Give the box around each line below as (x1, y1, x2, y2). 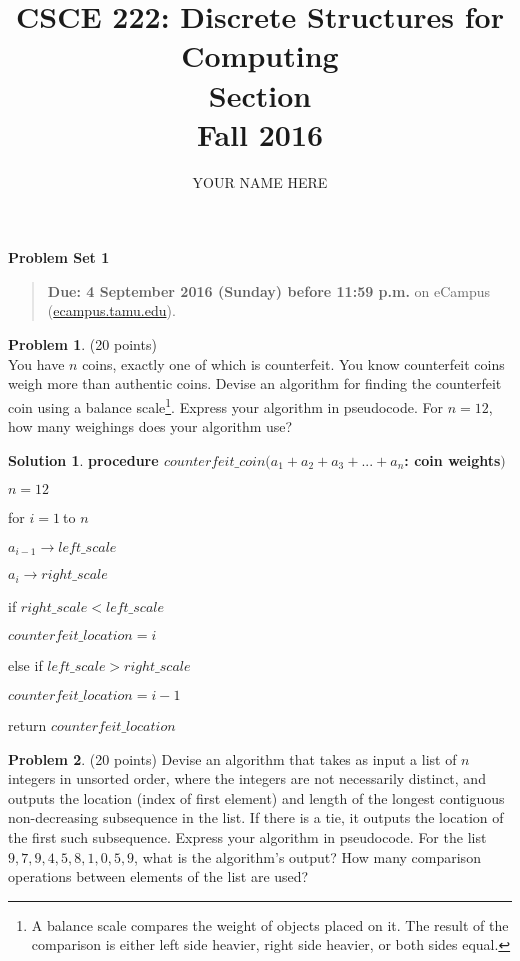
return (8, 714, 47, 735)
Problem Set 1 (8, 247, 110, 268)
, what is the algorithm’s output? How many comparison (134, 846, 481, 867)
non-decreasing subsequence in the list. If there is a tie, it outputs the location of (8, 807, 504, 828)
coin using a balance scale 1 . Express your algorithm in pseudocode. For (8, 393, 443, 417)
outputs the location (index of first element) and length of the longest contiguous (8, 787, 505, 808)
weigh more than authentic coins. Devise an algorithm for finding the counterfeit (8, 373, 502, 394)
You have (8, 353, 65, 374)
